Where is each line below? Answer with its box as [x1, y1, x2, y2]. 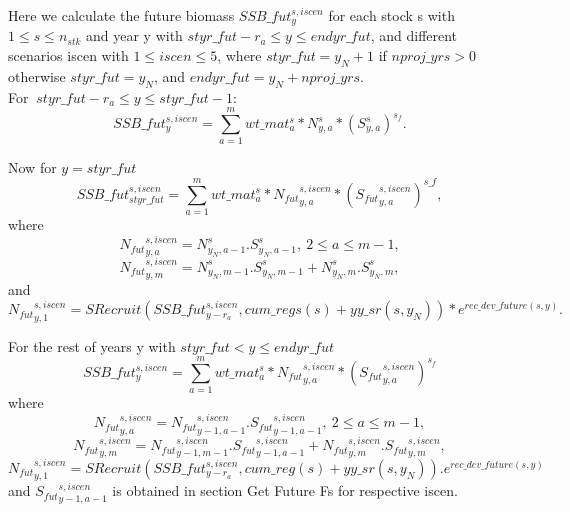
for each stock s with [328, 5, 455, 25]
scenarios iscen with [8, 45, 129, 66]
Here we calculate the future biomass [8, 5, 235, 25]
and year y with [86, 25, 183, 46]
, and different [370, 25, 458, 46]
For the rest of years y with [8, 335, 176, 356]
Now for [8, 157, 57, 178]
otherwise [8, 65, 66, 86]
